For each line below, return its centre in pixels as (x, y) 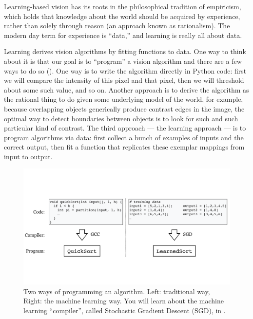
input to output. (28, 156)
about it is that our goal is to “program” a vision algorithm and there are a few (123, 61)
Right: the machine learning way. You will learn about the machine (124, 301)
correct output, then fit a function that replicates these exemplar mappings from (124, 147)
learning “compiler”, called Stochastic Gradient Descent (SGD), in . (125, 310)
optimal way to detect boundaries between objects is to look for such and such (121, 118)
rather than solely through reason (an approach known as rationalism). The (117, 26)
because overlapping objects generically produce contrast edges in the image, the (124, 108)
